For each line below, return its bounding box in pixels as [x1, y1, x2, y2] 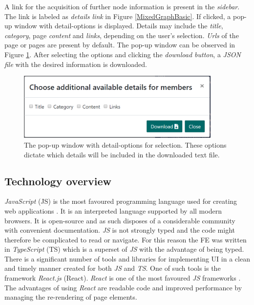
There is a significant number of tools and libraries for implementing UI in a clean [4, 253, 250, 263]
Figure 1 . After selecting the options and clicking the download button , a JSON [4, 49, 241, 59]
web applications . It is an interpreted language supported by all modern [4, 205, 222, 216]
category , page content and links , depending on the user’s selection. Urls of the [4, 30, 239, 40]
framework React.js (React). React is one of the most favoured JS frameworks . [4, 273, 241, 283]
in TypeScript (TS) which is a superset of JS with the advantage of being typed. [4, 244, 244, 254]
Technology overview [4, 173, 111, 188]
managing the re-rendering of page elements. [4, 292, 137, 302]
